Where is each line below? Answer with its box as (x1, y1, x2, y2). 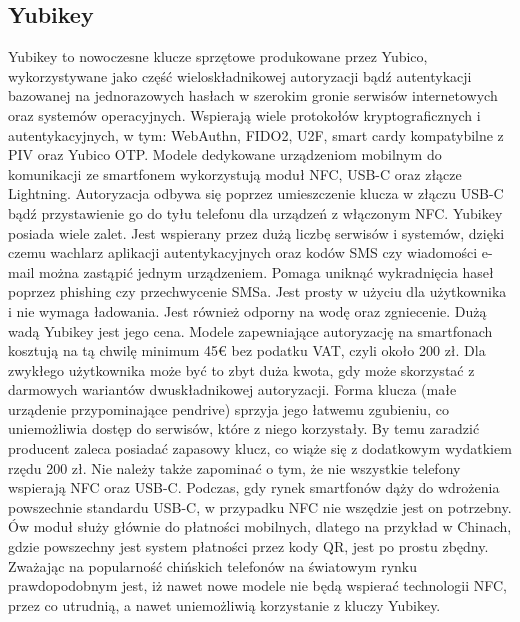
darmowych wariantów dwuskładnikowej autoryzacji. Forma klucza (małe (8, 379, 457, 400)
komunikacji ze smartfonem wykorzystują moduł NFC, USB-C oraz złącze (8, 163, 462, 184)
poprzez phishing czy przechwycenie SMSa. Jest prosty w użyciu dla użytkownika (8, 281, 507, 302)
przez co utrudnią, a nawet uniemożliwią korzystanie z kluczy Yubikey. (8, 594, 441, 615)
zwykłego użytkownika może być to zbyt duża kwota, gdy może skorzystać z (8, 359, 475, 380)
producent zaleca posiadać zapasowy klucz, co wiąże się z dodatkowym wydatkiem (8, 438, 512, 459)
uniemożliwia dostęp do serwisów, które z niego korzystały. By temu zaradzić (8, 418, 480, 439)
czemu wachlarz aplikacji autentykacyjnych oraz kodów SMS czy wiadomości (8, 242, 478, 263)
